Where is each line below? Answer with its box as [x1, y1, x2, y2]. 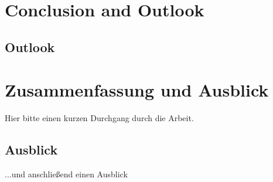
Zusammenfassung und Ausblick [5, 78, 269, 102]
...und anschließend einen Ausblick [5, 168, 128, 180]
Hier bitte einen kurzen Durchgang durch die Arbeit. [5, 112, 194, 124]
